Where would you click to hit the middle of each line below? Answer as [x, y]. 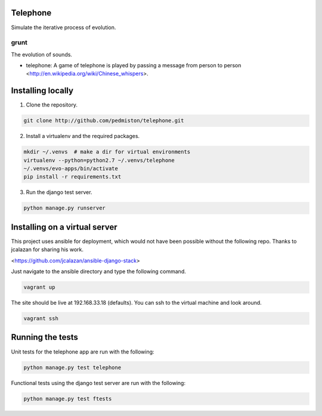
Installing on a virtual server [64, 227]
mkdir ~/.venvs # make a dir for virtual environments [107, 152]
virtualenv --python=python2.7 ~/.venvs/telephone [99, 160]
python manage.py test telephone [72, 367]
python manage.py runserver [64, 208]
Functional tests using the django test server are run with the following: [98, 383]
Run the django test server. [59, 192]
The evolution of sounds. [42, 54]
